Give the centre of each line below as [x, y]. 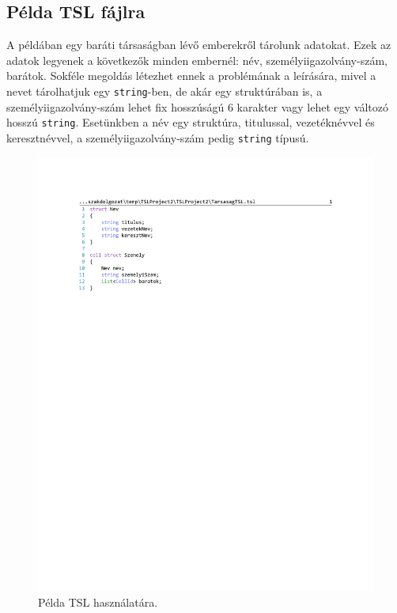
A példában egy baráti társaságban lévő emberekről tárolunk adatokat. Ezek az [199, 45]
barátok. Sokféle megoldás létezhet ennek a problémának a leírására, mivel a [191, 76]
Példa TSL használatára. [98, 602]
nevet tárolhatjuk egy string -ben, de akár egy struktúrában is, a [164, 91]
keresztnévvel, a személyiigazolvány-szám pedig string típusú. [158, 137]
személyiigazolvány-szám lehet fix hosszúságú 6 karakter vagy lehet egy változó [197, 106]
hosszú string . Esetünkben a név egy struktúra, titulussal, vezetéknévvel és [191, 122]
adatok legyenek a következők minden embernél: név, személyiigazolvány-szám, [197, 60]
